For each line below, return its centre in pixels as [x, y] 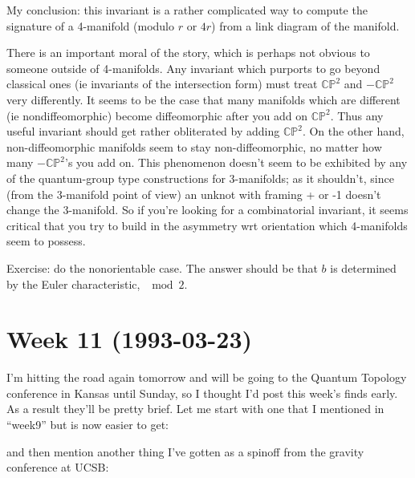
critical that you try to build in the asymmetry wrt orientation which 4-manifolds [207, 225]
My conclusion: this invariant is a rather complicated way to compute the [187, 10]
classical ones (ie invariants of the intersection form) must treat [162, 84]
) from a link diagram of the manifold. [305, 25]
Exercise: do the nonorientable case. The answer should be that [162, 267]
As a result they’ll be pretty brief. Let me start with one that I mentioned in [195, 409]
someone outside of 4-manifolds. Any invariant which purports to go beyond [193, 68]
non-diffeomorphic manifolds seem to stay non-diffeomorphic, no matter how [194, 146]
